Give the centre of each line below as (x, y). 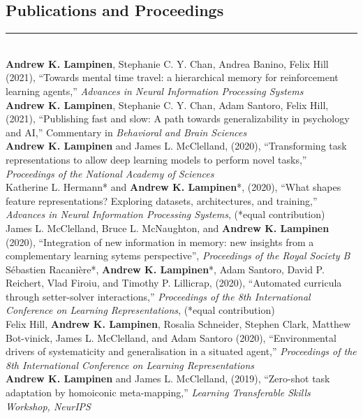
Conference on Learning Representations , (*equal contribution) (140, 310)
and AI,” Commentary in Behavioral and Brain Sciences (126, 132)
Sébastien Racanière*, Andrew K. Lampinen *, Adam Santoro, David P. (165, 269)
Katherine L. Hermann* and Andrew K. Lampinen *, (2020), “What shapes (173, 187)
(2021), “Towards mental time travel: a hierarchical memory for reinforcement (172, 77)
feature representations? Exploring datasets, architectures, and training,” (162, 200)
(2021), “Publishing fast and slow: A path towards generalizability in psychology (178, 118)
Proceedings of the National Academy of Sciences (110, 173)
